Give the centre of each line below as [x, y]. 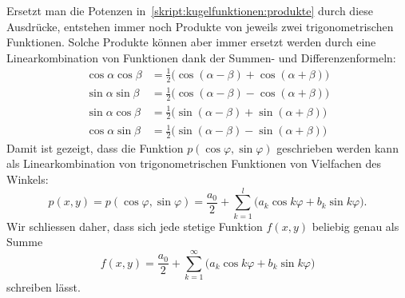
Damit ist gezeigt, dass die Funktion [95, 147]
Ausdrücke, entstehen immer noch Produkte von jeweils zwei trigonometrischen [200, 26]
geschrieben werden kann [337, 147]
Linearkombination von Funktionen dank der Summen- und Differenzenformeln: [201, 57]
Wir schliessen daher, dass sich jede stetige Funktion [135, 226]
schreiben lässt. [44, 287]
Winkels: [28, 179]
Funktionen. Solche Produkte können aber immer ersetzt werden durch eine [191, 42]
